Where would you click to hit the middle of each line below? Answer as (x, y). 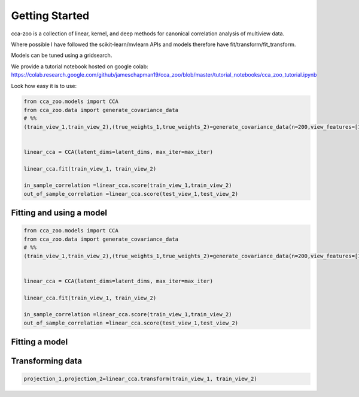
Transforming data (47, 361)
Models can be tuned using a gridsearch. (62, 55)
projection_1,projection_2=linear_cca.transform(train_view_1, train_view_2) (140, 379)
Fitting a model (39, 342)
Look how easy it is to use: (44, 86)
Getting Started (50, 16)
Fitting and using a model (59, 213)
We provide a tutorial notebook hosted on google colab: (80, 66)
